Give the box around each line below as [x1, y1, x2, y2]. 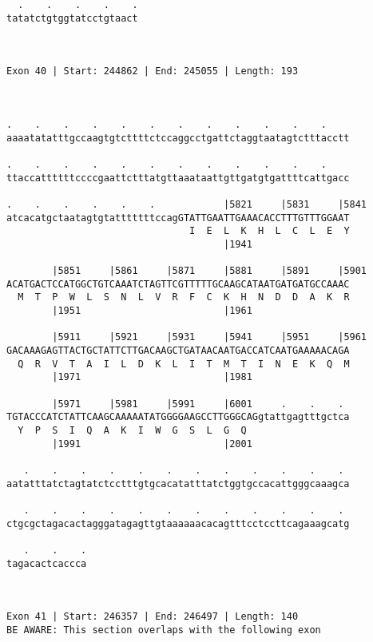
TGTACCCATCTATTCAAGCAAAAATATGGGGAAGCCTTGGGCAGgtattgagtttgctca [6, 411, 350, 423]
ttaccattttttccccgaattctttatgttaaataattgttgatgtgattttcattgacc [6, 172, 350, 184]
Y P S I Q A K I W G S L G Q [18, 425, 247, 436]
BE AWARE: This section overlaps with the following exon [6, 624, 321, 636]
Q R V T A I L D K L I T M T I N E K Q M [18, 358, 350, 370]
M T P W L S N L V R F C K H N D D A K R [18, 291, 350, 303]
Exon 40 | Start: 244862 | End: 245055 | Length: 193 [6, 65, 299, 77]
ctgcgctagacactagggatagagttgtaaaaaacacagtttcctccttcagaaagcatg [6, 517, 350, 529]
